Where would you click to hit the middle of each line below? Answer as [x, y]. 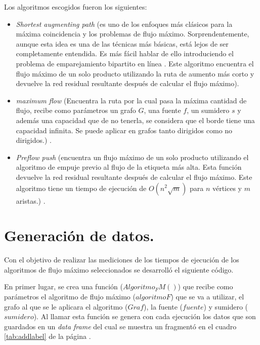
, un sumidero [208, 110]
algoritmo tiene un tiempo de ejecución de [81, 188]
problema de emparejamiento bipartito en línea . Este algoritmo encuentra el [135, 63]
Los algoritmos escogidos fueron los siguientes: [76, 7]
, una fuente [162, 110]
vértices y [227, 188]
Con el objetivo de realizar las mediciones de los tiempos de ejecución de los [122, 260]
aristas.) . [31, 200]
